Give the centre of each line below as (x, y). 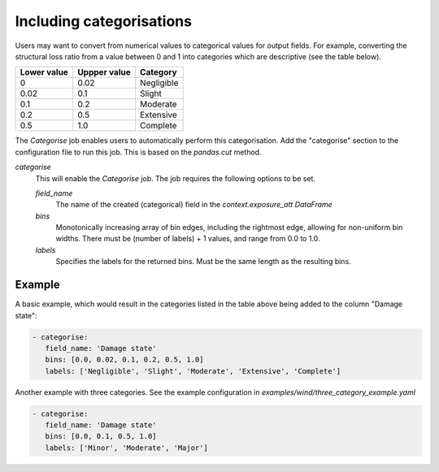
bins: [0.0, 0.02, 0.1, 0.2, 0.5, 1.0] (124, 360)
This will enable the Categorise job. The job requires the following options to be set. (176, 178)
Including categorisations (104, 21)
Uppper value (104, 72)
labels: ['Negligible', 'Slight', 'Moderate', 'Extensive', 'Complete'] (193, 371)
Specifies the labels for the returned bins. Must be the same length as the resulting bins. (203, 262)
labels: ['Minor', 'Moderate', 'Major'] (127, 448)
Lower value (44, 72)
